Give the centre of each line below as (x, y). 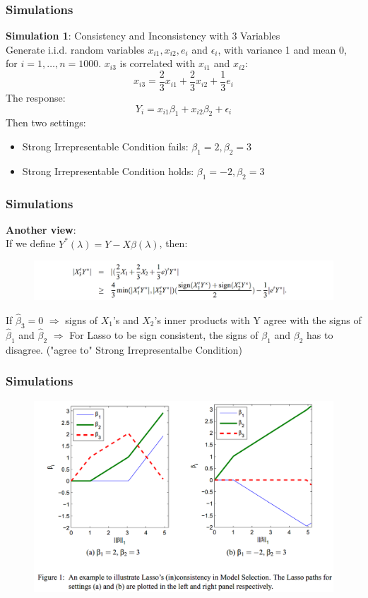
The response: (36, 98)
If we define (31, 243)
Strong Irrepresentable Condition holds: (108, 171)
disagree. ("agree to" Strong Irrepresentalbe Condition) (124, 349)
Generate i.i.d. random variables (75, 49)
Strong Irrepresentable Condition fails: (105, 146)
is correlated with (158, 63)
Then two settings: (46, 122)
